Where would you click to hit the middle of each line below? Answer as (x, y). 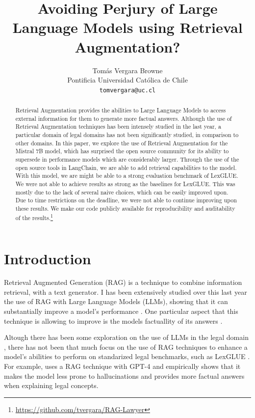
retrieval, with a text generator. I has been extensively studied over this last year (126, 292)
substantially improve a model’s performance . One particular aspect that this (121, 311)
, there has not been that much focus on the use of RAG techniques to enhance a (126, 347)
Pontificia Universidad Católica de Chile (127, 80)
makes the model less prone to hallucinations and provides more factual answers (124, 376)
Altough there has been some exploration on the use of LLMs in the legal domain (126, 337)
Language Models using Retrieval (127, 27)
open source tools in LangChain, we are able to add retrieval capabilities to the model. (126, 167)
